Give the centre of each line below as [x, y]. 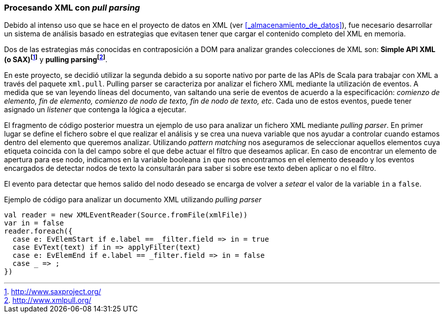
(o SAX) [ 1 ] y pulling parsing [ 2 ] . [56, 59]
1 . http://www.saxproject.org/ [53, 292]
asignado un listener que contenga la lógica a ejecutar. [95, 110]
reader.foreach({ [38, 231]
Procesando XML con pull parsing [72, 8]
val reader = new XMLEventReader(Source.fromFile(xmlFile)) [126, 215]
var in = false [34, 223]
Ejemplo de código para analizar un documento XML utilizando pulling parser [133, 200]
